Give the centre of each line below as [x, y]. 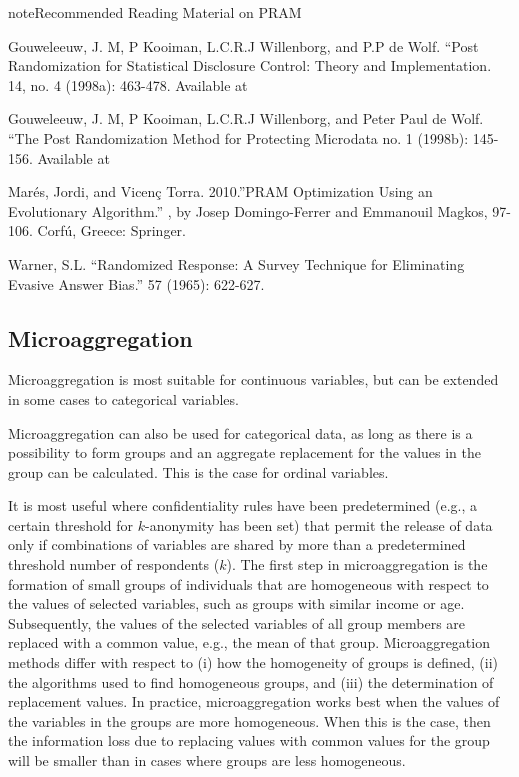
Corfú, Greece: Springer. [111, 230]
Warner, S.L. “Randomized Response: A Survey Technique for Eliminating [236, 263]
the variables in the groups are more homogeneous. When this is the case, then [249, 720]
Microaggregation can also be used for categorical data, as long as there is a [240, 432]
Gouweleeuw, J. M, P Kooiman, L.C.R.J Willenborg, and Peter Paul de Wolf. [246, 118]
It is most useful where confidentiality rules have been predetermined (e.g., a [243, 505]
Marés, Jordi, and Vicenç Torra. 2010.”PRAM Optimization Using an [220, 191]
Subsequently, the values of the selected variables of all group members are [237, 622]
